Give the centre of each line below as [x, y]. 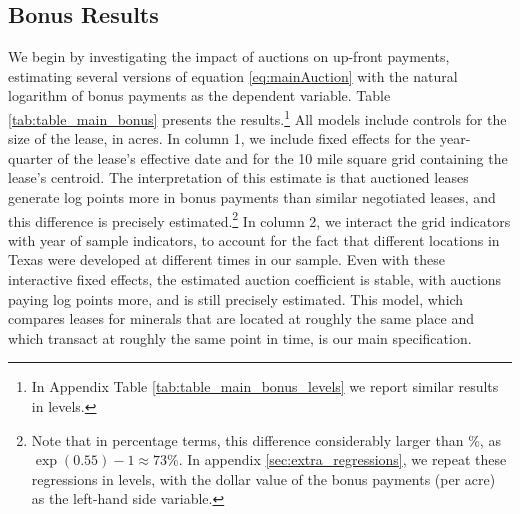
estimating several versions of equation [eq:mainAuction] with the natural [233, 75]
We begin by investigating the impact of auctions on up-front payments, [229, 56]
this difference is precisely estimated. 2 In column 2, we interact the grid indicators [259, 219]
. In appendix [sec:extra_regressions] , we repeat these [342, 459]
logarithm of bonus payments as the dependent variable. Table [199, 95]
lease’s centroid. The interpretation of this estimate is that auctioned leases [238, 177]
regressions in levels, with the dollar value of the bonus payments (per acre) [263, 478]
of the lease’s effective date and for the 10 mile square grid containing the [282, 157]
